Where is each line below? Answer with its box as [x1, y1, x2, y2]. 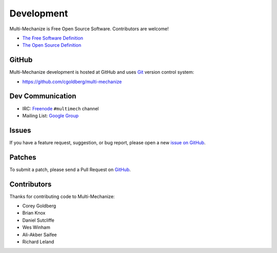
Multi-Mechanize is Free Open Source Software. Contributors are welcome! [9, 26, 169, 32]
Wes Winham [22, 224, 51, 230]
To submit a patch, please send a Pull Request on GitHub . [9, 166, 131, 172]
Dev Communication [9, 92, 76, 101]
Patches [9, 153, 36, 162]
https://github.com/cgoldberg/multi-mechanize [22, 79, 122, 85]
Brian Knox [22, 210, 46, 216]
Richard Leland [22, 239, 54, 245]
